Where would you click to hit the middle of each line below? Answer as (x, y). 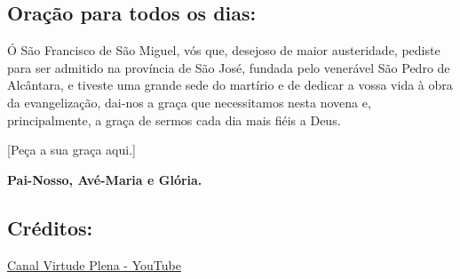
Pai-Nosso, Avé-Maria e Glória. (105, 179)
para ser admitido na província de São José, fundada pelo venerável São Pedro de (229, 67)
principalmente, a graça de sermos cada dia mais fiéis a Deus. (174, 120)
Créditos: (50, 227)
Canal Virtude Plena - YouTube (94, 264)
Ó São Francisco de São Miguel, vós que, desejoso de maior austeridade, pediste (224, 50)
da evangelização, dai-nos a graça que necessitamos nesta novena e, (189, 102)
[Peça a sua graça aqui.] (71, 150)
